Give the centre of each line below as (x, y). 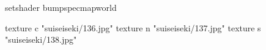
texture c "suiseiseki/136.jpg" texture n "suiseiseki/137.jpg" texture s (133, 27)
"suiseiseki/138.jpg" (41, 39)
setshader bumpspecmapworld (61, 7)
